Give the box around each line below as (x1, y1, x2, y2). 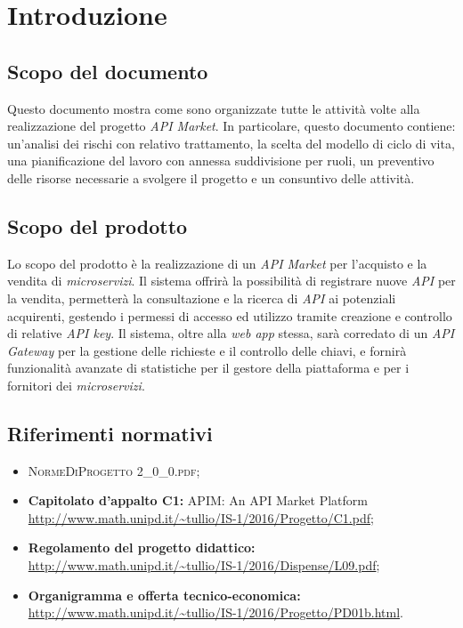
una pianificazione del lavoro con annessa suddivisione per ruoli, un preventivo (7, 151, 435, 170)
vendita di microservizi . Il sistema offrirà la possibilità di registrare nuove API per (7, 271, 456, 290)
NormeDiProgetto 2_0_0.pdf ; (28, 461, 200, 479)
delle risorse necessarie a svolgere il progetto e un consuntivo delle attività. (7, 168, 415, 187)
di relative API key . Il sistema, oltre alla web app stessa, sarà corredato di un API (7, 324, 455, 342)
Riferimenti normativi (7, 419, 213, 447)
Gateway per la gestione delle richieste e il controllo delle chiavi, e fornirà (7, 341, 407, 359)
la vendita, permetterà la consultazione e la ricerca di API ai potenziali (7, 288, 396, 307)
